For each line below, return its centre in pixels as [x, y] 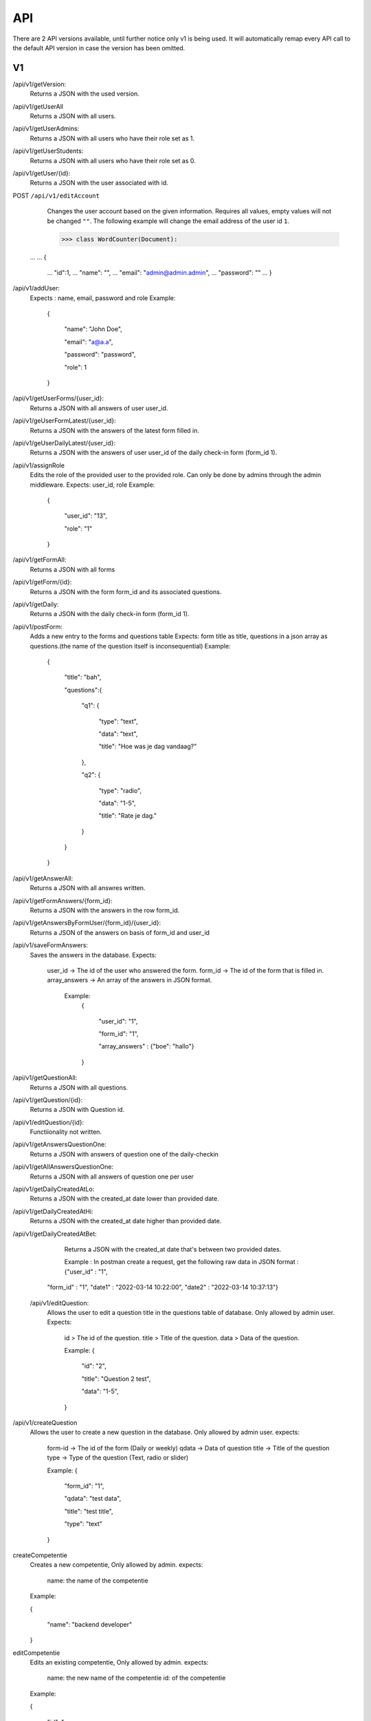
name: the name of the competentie [98, 1581]
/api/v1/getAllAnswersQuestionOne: [63, 1167]
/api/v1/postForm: [38, 626]
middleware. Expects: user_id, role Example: [92, 485]
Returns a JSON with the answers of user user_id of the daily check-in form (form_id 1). [154, 453]
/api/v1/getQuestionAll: [45, 1078]
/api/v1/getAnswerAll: [43, 878]
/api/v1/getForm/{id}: [42, 582]
